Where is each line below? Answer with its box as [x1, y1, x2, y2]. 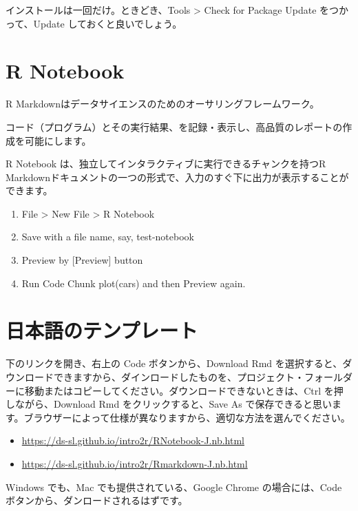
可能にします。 [24, 133, 92, 147]
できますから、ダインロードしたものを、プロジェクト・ [53, 369, 304, 384]
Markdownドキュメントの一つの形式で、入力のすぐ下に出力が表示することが [6, 169, 349, 184]
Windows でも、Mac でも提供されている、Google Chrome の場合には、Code [6, 479, 342, 494]
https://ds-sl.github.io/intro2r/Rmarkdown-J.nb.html [21, 456, 248, 470]
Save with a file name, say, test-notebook [21, 229, 194, 244]
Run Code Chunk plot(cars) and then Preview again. [21, 275, 246, 290]
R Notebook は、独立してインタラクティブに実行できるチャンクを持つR [6, 156, 326, 171]
